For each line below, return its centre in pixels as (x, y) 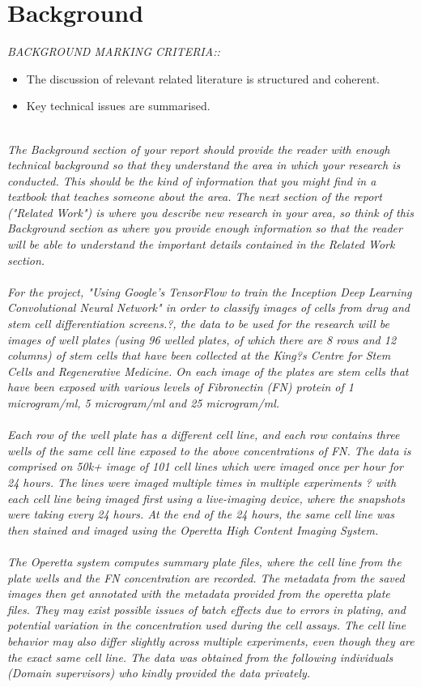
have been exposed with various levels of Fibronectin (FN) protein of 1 (181, 387)
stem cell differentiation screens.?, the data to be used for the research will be (198, 324)
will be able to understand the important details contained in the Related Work (201, 244)
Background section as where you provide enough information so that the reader (205, 228)
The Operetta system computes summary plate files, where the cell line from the (204, 561)
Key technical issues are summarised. (118, 106)
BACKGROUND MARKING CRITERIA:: (114, 51)
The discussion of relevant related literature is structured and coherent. (203, 78)
